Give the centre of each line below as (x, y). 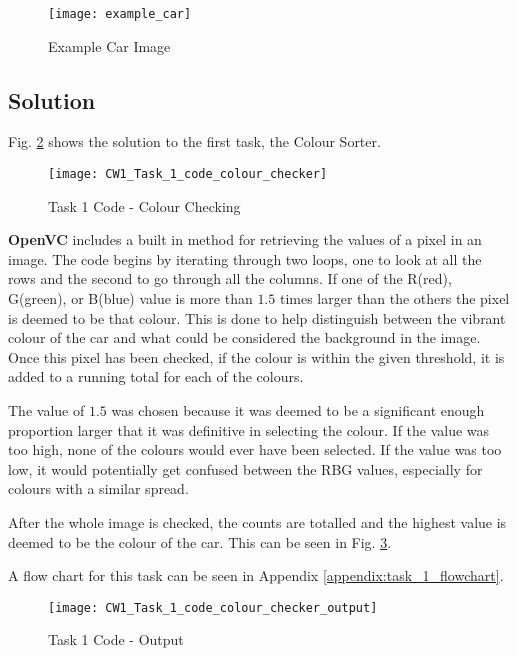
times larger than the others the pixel (394, 298)
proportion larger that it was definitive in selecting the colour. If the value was (249, 429)
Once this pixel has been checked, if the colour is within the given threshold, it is (256, 356)
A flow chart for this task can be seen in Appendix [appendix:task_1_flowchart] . (256, 575)
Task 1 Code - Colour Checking (144, 205)
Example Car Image (109, 45)
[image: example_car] (120, 14)
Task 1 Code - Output (116, 639)
